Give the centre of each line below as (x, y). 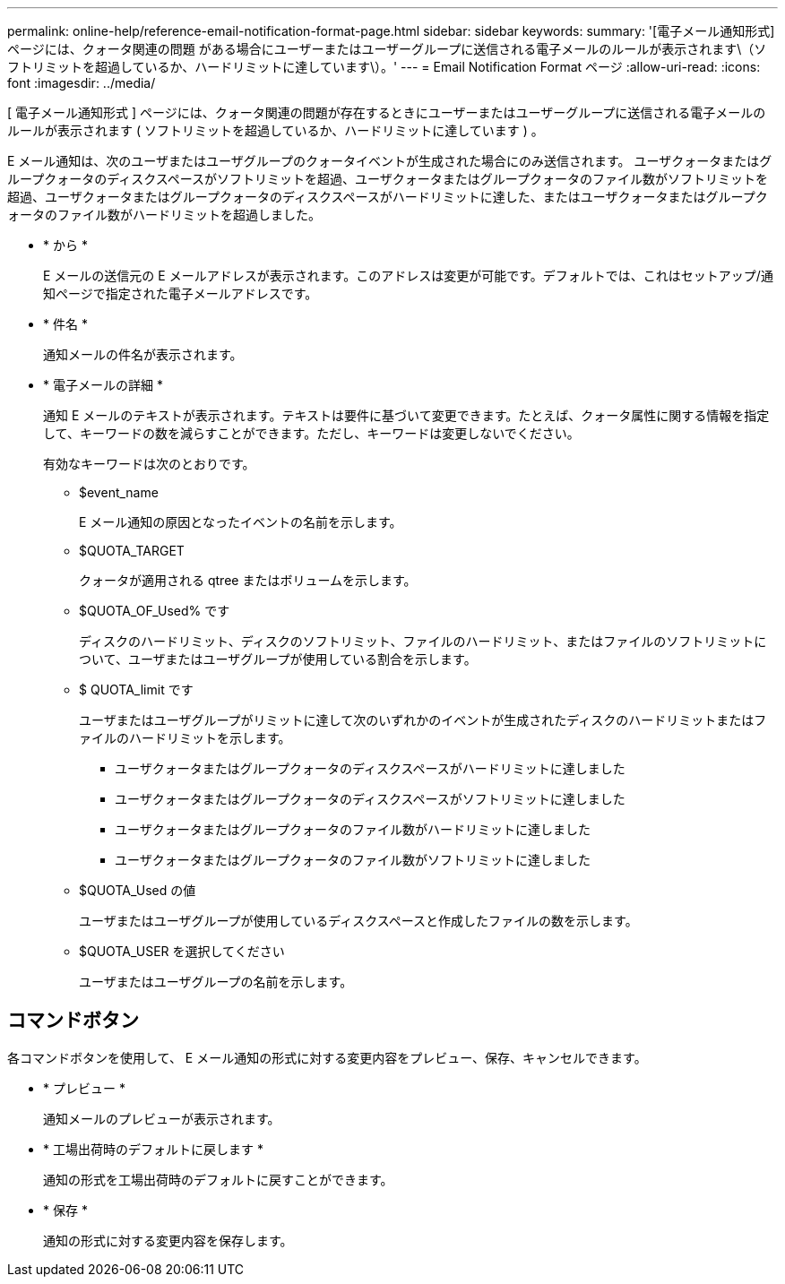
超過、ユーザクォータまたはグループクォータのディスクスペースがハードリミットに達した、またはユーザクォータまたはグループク (388, 197)
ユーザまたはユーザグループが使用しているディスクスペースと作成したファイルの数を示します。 (358, 921)
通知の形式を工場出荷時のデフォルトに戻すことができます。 (218, 1179)
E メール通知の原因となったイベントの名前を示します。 (241, 522)
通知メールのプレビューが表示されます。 (162, 1118)
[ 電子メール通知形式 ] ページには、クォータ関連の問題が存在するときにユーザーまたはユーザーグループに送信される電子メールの (387, 112)
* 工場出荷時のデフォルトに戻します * (153, 1149)
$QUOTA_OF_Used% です (155, 611)
